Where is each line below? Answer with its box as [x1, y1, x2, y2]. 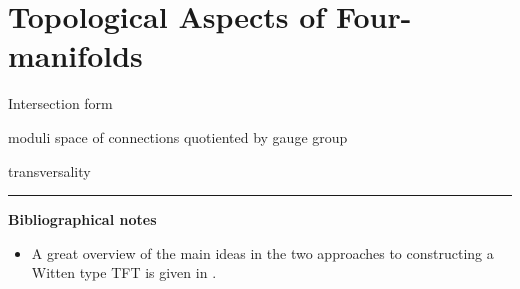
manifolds [8, 35, 143, 76]
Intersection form [8, 93, 113, 114]
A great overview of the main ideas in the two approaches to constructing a [31, 242, 494, 263]
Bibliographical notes [8, 209, 157, 230]
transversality [8, 160, 91, 181]
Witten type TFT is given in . [31, 262, 217, 283]
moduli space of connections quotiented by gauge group [8, 126, 348, 147]
